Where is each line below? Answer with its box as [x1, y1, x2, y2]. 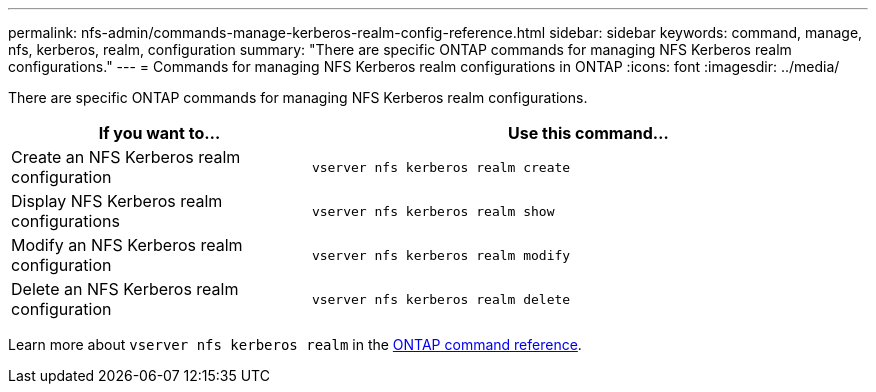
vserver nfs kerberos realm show [311, 203, 555, 219]
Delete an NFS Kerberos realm [11, 279, 239, 299]
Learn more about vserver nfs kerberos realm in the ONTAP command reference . [8, 336, 582, 353]
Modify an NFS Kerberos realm [11, 235, 243, 255]
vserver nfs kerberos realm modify [311, 247, 571, 263]
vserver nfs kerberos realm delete [311, 291, 571, 307]
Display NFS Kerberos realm [11, 191, 223, 211]
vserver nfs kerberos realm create [311, 159, 571, 175]
